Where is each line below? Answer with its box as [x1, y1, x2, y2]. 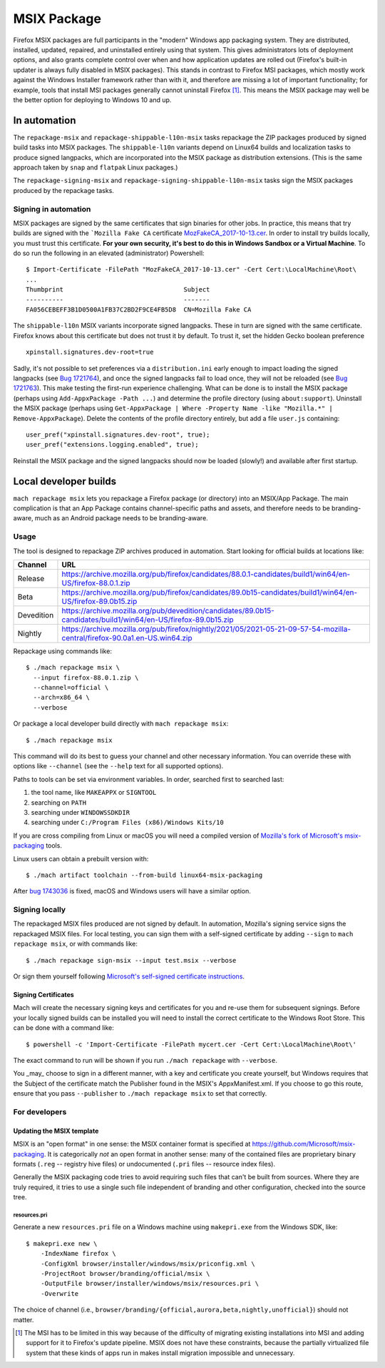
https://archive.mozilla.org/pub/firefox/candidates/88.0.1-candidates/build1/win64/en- [61, 569, 351, 579]
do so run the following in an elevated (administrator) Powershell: [13, 249, 205, 257]
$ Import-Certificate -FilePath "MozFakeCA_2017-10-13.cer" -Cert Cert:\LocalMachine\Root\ [26, 265, 356, 274]
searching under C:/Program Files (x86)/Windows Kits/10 [31, 818, 224, 827]
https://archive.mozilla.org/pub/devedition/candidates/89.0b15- [61, 605, 274, 615]
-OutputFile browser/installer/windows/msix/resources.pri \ [40, 1279, 260, 1288]
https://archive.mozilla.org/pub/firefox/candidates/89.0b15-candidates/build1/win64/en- [61, 587, 358, 597]
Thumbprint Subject [26, 286, 210, 294]
